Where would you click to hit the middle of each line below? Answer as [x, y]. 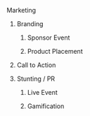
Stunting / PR [36, 79]
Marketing [21, 10]
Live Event [42, 92]
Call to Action [36, 65]
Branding [30, 24]
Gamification [46, 106]
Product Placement [55, 51]
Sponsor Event [49, 37]
